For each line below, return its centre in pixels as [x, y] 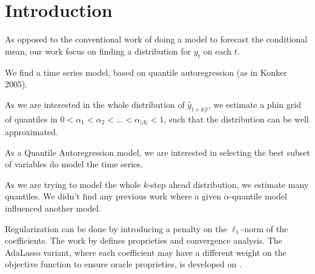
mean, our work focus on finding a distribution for [98, 51]
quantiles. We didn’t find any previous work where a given [113, 196]
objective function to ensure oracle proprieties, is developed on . [123, 264]
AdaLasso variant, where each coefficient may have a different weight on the [146, 252]
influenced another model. [53, 208]
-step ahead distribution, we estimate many [228, 184]
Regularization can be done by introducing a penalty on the [116, 228]
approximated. [31, 132]
